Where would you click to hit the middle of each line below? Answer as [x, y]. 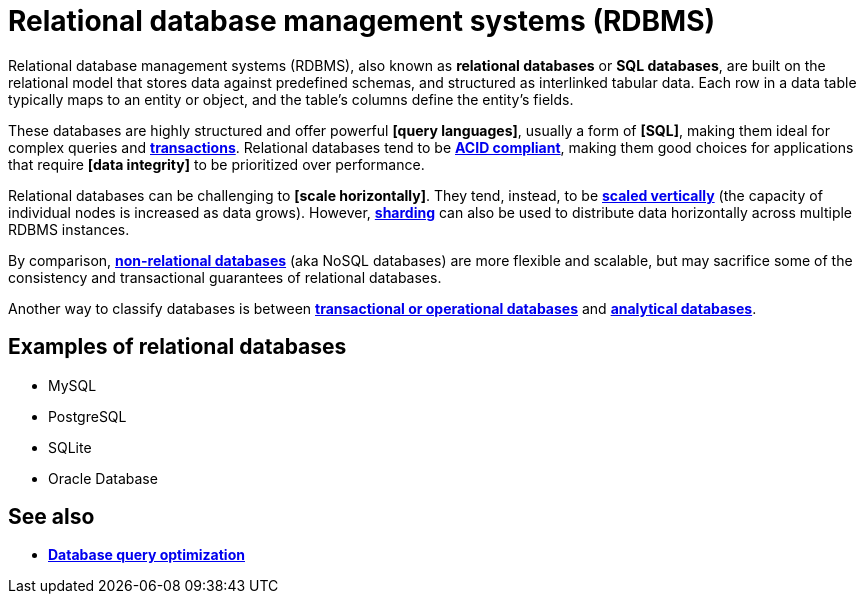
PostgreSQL [87, 416]
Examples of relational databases [177, 347]
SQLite [70, 447]
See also [51, 517]
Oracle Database [103, 478]
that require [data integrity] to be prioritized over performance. [216, 164]
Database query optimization [146, 555]
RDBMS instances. [69, 229]
